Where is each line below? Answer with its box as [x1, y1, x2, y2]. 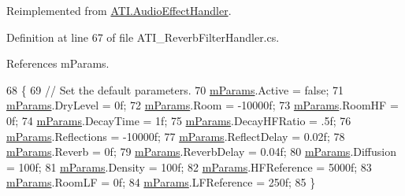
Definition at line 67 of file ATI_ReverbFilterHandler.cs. [6, 28, 280, 45]
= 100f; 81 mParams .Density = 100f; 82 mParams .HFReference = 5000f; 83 [6, 158, 372, 175]
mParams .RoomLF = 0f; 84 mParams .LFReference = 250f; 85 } [6, 174, 316, 190]
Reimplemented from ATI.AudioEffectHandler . [6, 2, 232, 18]
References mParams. [6, 55, 110, 72]
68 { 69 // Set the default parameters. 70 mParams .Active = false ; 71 [6, 81, 344, 98]
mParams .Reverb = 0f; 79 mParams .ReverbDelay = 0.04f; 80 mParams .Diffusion [6, 143, 397, 160]
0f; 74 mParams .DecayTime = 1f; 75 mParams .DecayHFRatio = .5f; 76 [6, 112, 351, 128]
